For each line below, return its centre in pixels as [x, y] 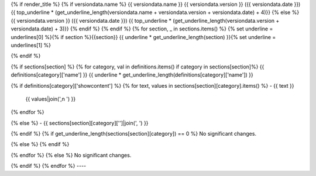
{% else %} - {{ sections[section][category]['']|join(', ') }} [80, 123]
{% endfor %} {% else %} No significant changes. [71, 155]
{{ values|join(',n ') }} [51, 99]
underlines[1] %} [31, 45]
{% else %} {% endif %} [40, 144]
